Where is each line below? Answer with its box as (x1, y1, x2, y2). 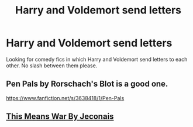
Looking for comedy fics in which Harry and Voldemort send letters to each (6, 56, 188, 63)
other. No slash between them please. (6, 62, 98, 69)
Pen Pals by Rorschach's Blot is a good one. (6, 79, 168, 89)
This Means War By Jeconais (6, 112, 114, 122)
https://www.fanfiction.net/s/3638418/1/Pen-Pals (6, 94, 125, 101)
